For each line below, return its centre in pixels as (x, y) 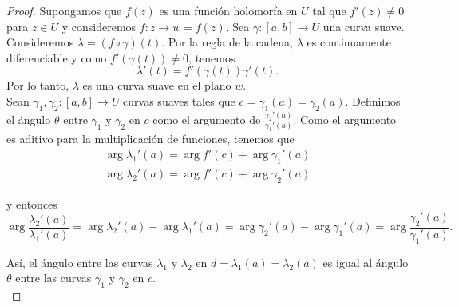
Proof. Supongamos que (64, 10)
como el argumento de (207, 120)
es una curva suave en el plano (157, 85)
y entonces (32, 203)
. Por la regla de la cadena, (228, 42)
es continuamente (349, 42)
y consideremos (99, 26)
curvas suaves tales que (179, 100)
